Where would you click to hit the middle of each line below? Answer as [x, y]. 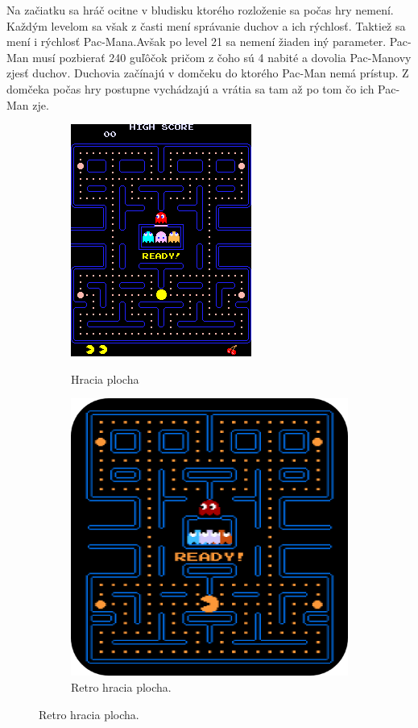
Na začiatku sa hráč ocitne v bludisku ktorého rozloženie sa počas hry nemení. [200, 10]
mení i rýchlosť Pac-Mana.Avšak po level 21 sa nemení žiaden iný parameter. [197, 42]
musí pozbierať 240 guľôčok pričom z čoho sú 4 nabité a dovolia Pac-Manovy [222, 57]
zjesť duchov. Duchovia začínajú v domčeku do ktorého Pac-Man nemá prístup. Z [208, 73]
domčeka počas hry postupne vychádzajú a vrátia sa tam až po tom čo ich [190, 88]
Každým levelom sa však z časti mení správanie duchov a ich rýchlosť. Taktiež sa [206, 25]
